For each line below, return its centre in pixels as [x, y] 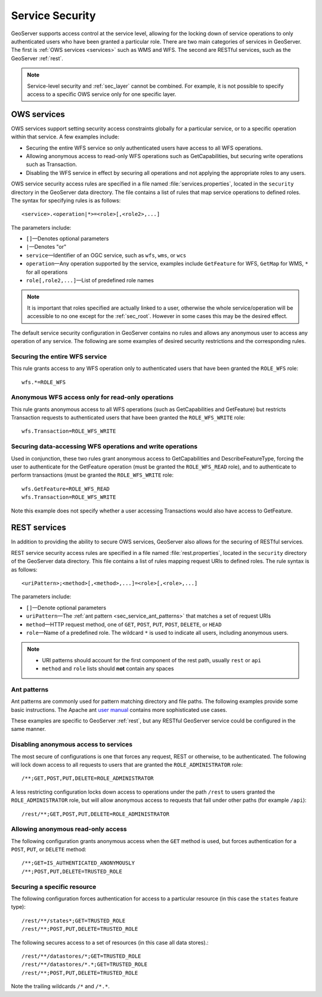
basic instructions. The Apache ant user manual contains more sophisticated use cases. [119, 709]
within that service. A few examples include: [65, 137]
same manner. [28, 729]
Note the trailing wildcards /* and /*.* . [61, 986]
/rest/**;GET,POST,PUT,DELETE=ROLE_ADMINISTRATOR [96, 814]
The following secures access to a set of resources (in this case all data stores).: [110, 942]
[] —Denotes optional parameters [67, 239]
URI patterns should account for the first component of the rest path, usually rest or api [152, 660]
